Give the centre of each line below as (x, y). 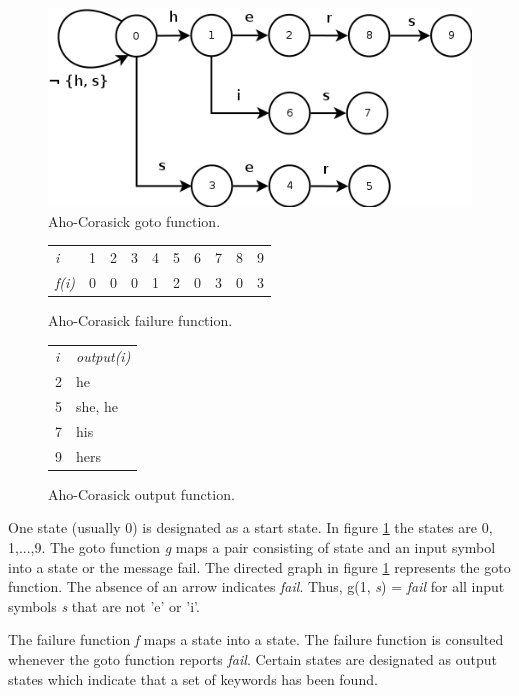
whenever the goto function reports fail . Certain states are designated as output (252, 659)
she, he (97, 406)
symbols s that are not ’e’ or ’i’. (104, 605)
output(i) (103, 356)
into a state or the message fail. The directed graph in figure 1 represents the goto (259, 566)
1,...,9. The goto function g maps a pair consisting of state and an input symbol (252, 547)
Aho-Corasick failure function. (140, 320)
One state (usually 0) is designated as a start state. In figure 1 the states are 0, (250, 527)
